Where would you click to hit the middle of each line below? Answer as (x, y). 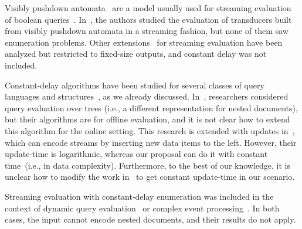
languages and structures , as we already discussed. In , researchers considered (147, 96)
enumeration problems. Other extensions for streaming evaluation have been (144, 42)
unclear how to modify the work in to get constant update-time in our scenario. (150, 177)
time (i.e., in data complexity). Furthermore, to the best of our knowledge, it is (148, 165)
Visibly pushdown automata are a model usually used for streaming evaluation (148, 8)
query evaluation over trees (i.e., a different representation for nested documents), (151, 107)
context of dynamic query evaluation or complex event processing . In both (142, 208)
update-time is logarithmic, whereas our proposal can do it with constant (136, 154)
